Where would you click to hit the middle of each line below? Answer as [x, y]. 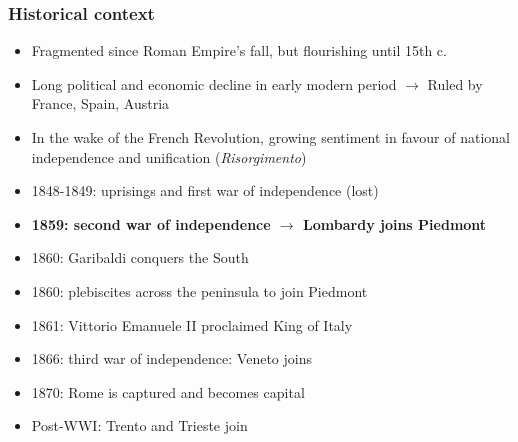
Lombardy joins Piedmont [395, 223]
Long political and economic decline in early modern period [214, 83]
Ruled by [455, 83]
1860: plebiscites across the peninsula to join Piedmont [199, 290]
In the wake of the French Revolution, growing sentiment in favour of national [270, 137]
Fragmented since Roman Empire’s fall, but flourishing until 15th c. [239, 50]
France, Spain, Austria [100, 103]
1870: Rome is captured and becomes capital [168, 391]
